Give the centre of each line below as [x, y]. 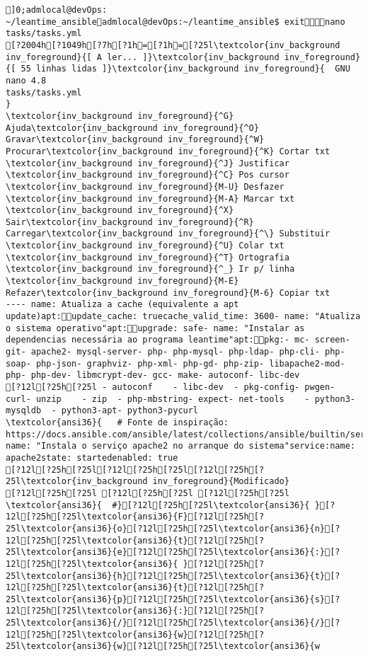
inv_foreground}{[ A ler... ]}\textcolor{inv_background [143, 57]
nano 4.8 [26, 80]
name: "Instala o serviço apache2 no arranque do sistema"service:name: [180, 446]
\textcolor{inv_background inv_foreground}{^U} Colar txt [145, 246]
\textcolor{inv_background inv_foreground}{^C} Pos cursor [148, 175]
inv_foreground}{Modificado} [221, 482]
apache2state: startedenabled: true [92, 458]
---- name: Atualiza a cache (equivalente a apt [122, 305]
